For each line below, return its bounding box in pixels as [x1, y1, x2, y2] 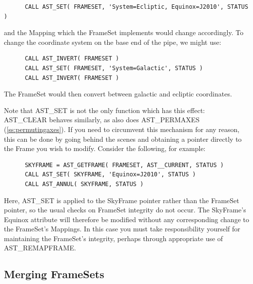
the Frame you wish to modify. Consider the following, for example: [4, 143, 206, 153]
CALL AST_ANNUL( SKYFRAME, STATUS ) [24, 180, 144, 188]
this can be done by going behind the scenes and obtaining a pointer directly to [4, 133, 242, 144]
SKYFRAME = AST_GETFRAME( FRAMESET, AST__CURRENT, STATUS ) [24, 161, 224, 169]
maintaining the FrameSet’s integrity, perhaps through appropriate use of [4, 233, 223, 243]
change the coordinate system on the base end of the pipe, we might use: [4, 37, 221, 47]
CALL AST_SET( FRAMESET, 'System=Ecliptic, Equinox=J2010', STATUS [24, 3, 249, 10]
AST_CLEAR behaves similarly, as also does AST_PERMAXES [4, 114, 200, 125]
